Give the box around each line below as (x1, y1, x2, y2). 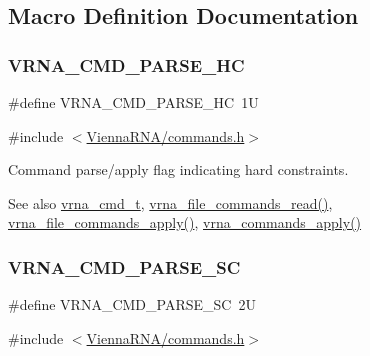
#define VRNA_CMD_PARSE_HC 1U (8, 92, 259, 112)
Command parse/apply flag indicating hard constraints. (8, 159, 349, 180)
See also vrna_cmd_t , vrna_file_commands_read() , (8, 192, 333, 213)
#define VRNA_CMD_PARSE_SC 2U (8, 294, 256, 315)
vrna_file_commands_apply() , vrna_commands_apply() (8, 212, 362, 233)
